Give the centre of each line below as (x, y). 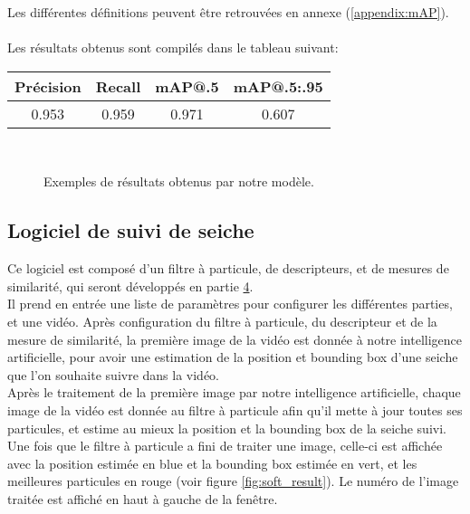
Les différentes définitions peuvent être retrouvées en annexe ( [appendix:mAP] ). (228, 12)
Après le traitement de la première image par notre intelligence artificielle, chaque (234, 392)
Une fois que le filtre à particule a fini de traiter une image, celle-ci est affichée (225, 446)
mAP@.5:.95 (278, 86)
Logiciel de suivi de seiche (131, 230)
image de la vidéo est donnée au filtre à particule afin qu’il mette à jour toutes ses (235, 409)
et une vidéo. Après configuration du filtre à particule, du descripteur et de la (222, 321)
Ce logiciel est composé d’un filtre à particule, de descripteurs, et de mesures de (228, 268)
